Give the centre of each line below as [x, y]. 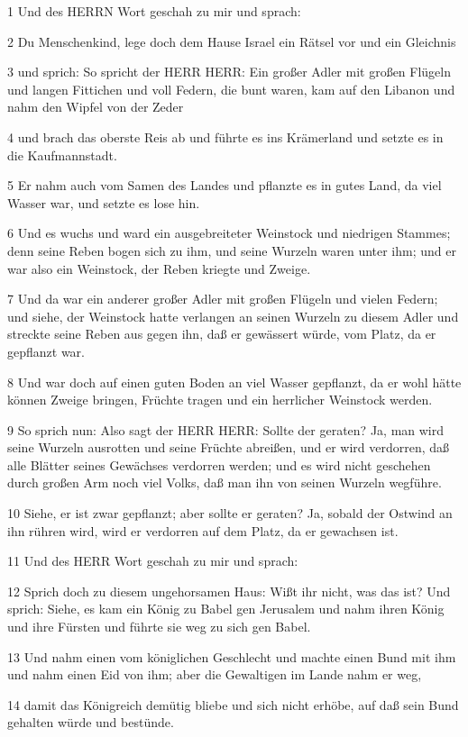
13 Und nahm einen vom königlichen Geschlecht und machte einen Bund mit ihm [232, 656]
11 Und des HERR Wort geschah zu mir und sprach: [153, 561]
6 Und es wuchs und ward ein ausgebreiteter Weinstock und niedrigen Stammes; [229, 233]
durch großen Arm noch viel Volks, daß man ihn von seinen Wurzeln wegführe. [225, 482]
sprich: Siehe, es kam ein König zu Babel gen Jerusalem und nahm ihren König [226, 609]
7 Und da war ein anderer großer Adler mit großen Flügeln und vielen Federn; [223, 299]
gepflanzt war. [46, 351]
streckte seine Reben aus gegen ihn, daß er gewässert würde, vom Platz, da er [222, 334]
